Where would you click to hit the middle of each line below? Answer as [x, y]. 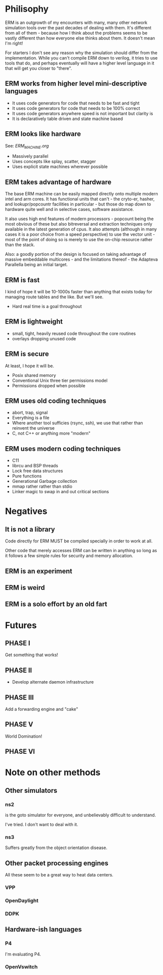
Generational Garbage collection [45, 481]
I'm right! [14, 43]
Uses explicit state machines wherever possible [60, 166]
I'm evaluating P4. [23, 954]
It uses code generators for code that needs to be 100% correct [76, 108]
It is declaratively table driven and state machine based [67, 119]
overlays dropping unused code [44, 338]
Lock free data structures [37, 471]
